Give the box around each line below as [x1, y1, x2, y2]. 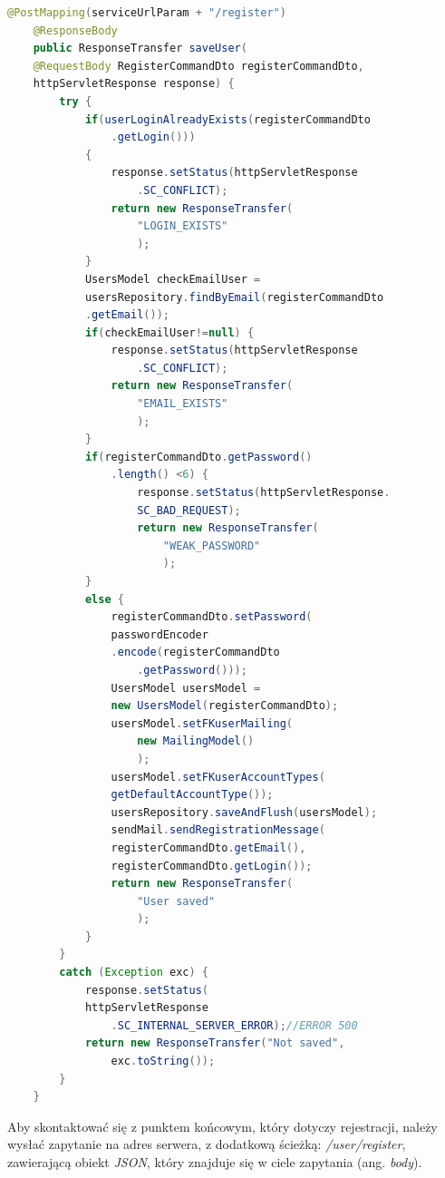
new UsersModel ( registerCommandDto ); [111, 699, 339, 713]
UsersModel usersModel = [111, 681, 261, 695]
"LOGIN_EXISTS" [137, 219, 228, 233]
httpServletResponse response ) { [33, 77, 235, 91]
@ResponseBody [33, 24, 118, 37]
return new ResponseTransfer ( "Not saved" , [84, 1037, 345, 1050]
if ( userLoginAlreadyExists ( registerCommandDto [84, 112, 371, 126]
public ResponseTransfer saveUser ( [33, 42, 247, 55]
